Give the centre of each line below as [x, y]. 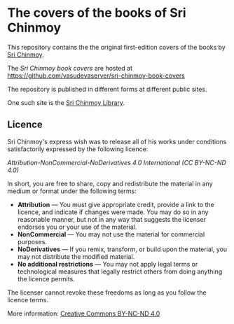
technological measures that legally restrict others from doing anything [120, 272]
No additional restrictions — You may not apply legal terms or [108, 264]
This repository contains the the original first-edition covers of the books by [116, 47]
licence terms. [28, 300]
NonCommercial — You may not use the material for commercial [111, 234]
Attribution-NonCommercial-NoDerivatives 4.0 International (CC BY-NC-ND [117, 162]
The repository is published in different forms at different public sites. [107, 89]
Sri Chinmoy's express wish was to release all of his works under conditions [117, 141]
